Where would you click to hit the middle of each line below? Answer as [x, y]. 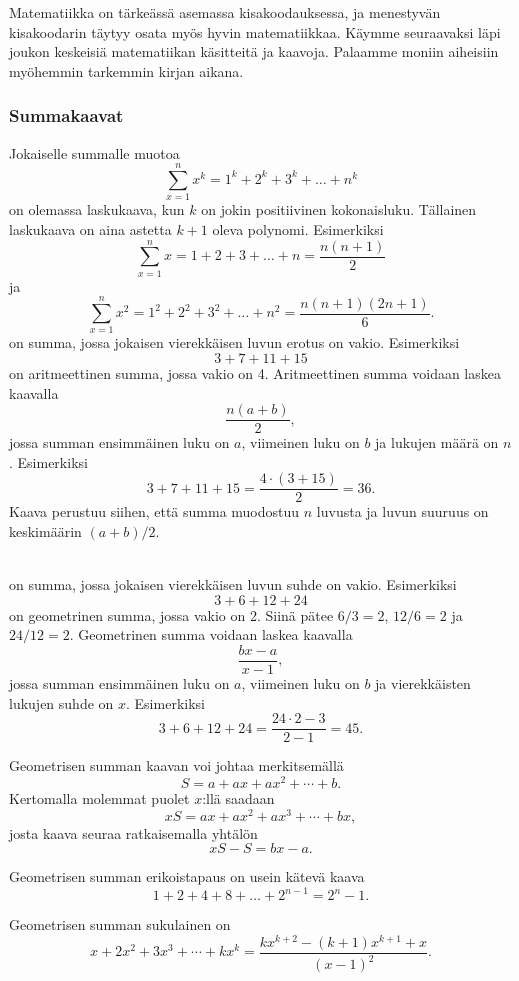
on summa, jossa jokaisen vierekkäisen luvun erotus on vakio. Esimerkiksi [234, 342]
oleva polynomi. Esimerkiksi [298, 228]
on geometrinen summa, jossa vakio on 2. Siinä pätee [171, 614]
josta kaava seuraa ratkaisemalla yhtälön [133, 832]
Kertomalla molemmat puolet [99, 797]
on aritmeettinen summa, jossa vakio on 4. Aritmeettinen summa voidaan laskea [255, 372]
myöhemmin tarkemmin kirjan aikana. [126, 70]
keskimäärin [45, 531]
